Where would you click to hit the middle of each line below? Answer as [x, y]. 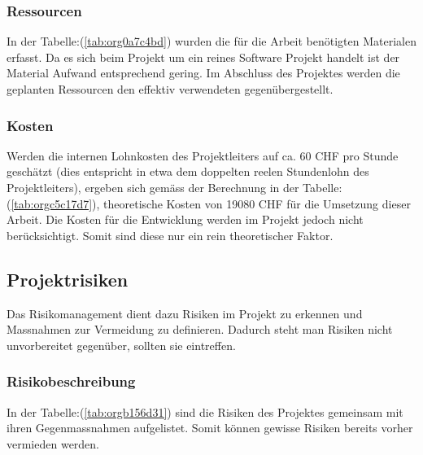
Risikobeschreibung [71, 381]
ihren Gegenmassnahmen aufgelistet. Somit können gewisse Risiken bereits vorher [210, 428]
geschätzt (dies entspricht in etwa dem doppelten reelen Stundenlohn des [188, 171]
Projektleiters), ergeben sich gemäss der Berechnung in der [153, 187]
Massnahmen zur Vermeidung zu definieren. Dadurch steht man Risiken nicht [200, 329]
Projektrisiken [68, 279]
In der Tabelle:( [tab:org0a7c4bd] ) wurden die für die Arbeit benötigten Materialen [211, 41]
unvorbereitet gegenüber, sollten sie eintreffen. [121, 345]
